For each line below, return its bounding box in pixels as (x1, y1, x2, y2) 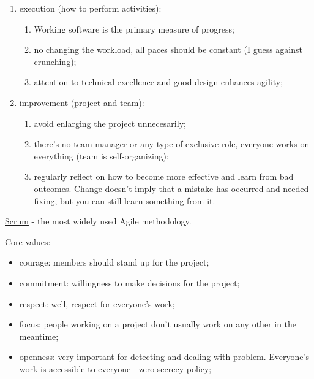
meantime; (19, 329, 59, 342)
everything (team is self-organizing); (34, 149, 169, 162)
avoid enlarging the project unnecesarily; (34, 117, 186, 129)
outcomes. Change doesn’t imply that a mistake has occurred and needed (34, 182, 309, 194)
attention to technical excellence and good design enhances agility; (34, 75, 283, 88)
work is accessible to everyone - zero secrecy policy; (19, 362, 212, 375)
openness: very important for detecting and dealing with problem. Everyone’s (19, 350, 309, 363)
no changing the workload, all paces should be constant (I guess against (34, 43, 302, 56)
